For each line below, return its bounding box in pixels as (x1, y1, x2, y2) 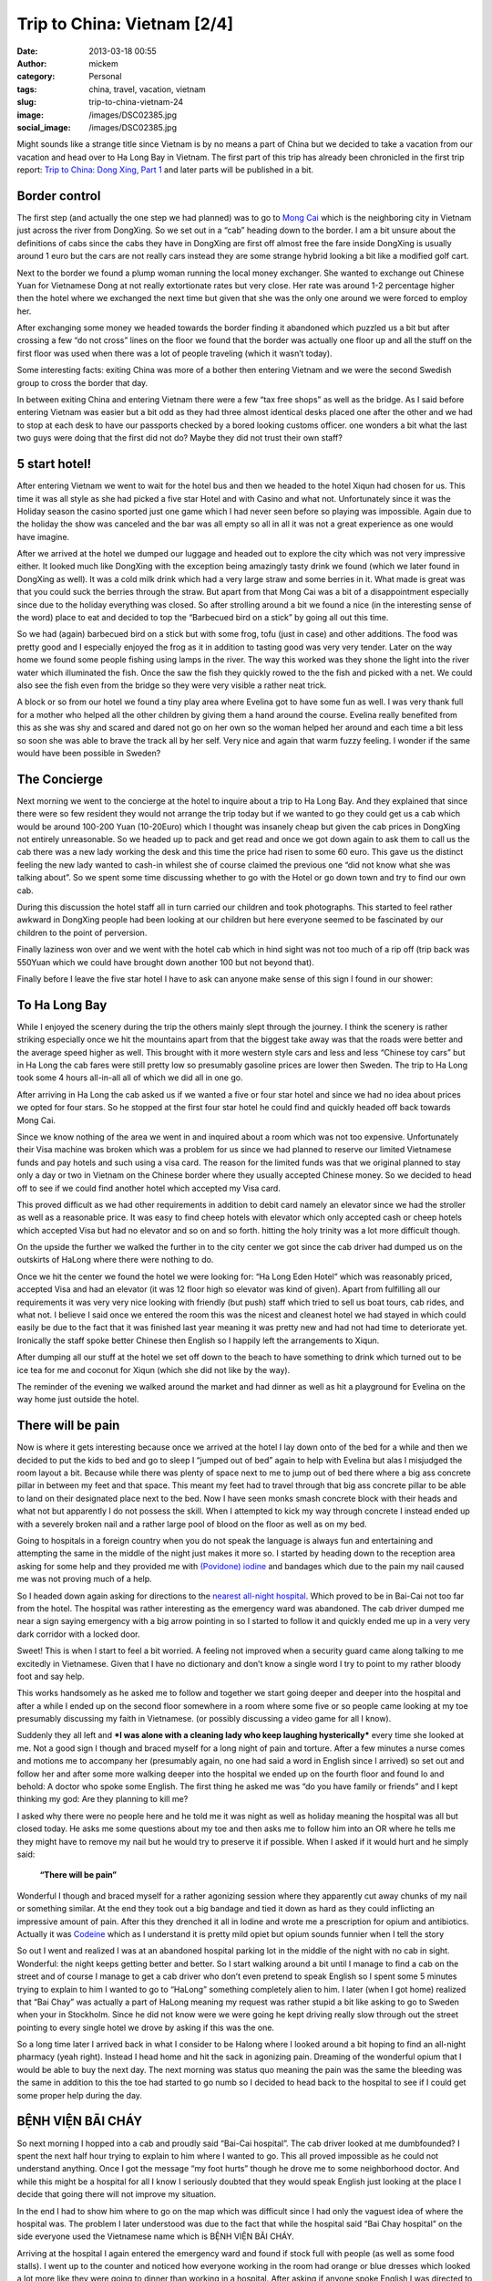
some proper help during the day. (16, 2089, 143, 2100)
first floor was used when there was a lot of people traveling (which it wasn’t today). (16, 348, 333, 359)
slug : (16, 97, 36, 108)
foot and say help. (16, 1671, 86, 1682)
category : (16, 71, 56, 82)
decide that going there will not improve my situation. (16, 2189, 217, 2200)
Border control (16, 188, 101, 203)
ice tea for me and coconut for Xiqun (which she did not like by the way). (16, 1364, 291, 1375)
